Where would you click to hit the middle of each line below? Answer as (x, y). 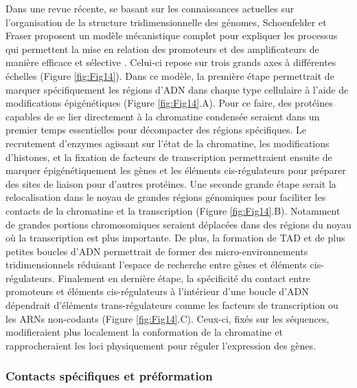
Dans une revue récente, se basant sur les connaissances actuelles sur (150, 8)
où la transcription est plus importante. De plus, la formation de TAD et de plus (175, 238)
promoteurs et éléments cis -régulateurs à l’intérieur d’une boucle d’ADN (157, 291)
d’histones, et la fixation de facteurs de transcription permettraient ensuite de (169, 157)
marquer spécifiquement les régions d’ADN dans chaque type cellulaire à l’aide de (177, 89)
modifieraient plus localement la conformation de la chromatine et (144, 332)
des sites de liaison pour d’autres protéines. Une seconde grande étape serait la (171, 183)
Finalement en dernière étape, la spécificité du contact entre (184, 278)
